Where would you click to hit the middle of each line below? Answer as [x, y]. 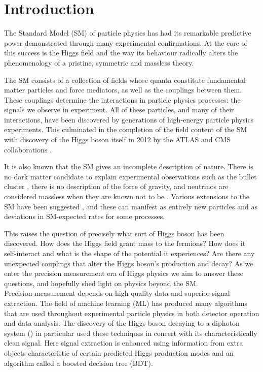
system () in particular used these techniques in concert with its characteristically [131, 333]
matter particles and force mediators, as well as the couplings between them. [123, 90]
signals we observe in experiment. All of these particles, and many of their [119, 110]
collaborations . [28, 149]
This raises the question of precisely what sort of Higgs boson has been [114, 233]
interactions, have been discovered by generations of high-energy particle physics [129, 119]
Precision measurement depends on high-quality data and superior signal [117, 293]
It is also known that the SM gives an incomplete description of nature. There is [129, 166]
